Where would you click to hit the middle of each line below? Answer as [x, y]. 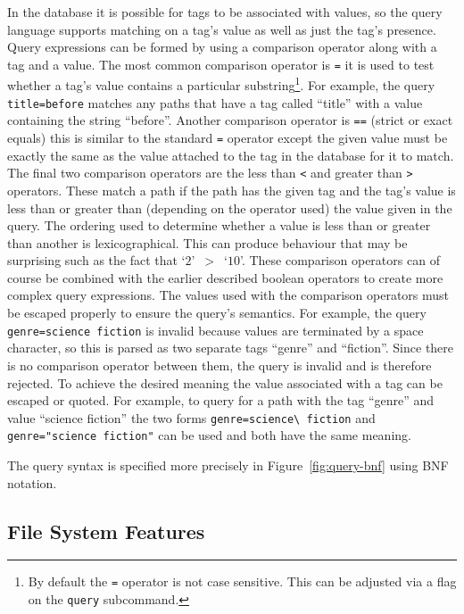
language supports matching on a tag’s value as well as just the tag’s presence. [222, 29]
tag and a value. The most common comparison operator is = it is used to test [221, 64]
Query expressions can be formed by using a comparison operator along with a [222, 47]
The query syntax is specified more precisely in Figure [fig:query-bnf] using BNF [228, 465]
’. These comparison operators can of [340, 260]
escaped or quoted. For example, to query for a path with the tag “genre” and [221, 400]
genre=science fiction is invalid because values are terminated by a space [215, 330]
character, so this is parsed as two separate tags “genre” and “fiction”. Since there [231, 348]
